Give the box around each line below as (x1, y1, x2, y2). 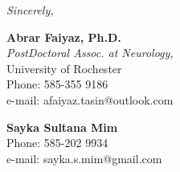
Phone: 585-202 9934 (6, 134, 108, 151)
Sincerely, (6, 2, 54, 18)
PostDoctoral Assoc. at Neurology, (6, 44, 174, 61)
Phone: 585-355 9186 (6, 76, 108, 92)
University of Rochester (6, 59, 122, 76)
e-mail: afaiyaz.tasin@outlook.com (6, 91, 174, 108)
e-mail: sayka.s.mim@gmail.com (6, 149, 162, 166)
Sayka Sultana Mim (6, 118, 118, 135)
